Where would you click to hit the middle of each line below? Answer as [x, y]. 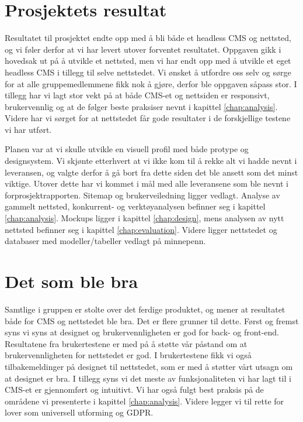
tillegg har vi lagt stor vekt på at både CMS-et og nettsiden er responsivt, [137, 95]
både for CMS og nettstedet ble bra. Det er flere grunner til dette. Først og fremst [152, 320]
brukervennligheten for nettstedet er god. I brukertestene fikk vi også [128, 355]
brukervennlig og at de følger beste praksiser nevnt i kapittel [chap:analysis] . [141, 106]
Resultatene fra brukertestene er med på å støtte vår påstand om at [126, 343]
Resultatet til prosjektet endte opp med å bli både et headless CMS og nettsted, [148, 38]
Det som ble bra [72, 281]
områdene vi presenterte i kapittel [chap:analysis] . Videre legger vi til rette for [144, 401]
